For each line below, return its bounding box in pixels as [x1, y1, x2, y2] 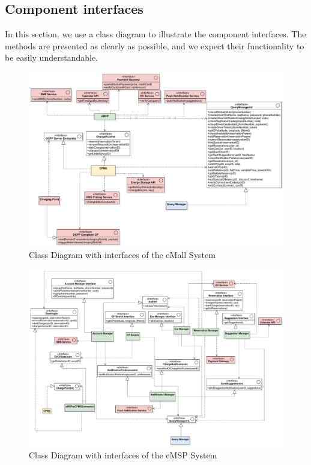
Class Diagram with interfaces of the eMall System [29, 248, 216, 261]
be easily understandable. [5, 51, 98, 64]
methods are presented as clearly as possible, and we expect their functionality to [5, 39, 304, 52]
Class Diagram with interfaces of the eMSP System [29, 448, 217, 461]
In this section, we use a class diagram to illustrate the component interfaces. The [5, 28, 306, 40]
